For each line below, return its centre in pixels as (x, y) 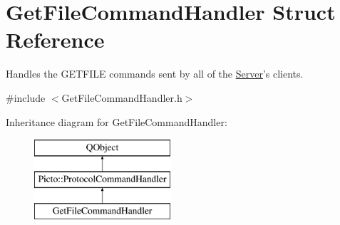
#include (26, 97)
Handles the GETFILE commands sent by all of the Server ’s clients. (155, 74)
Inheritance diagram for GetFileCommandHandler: (117, 121)
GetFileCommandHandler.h (122, 97)
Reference (55, 40)
